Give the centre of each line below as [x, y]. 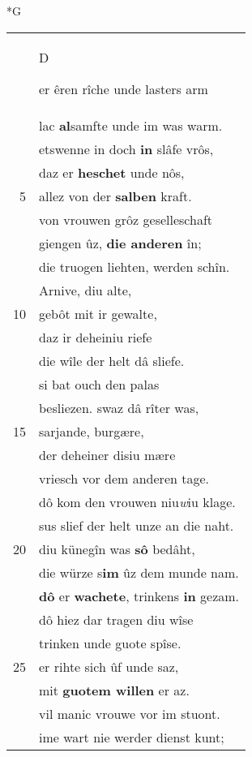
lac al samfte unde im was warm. [131, 125]
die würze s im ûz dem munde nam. [139, 572]
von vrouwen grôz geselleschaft [126, 219]
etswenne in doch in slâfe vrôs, [126, 148]
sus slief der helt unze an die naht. [137, 525]
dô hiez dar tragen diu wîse [116, 619]
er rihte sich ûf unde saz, [109, 666]
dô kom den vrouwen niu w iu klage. [137, 501]
